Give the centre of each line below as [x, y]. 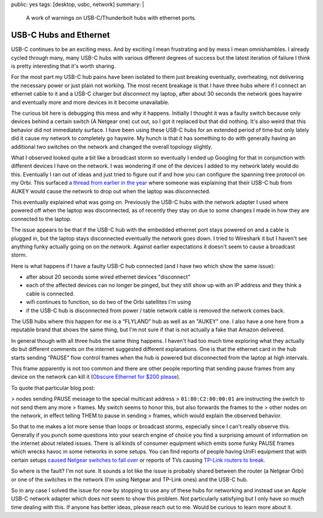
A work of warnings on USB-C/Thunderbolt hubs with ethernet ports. [111, 18]
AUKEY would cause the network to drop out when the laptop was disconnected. [111, 191]
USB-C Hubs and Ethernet [60, 35]
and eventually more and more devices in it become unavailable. [90, 102]
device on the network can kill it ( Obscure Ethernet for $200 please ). [96, 377]
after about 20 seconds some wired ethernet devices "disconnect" [108, 277]
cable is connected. [50, 294]
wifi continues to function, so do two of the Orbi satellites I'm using [109, 302]
